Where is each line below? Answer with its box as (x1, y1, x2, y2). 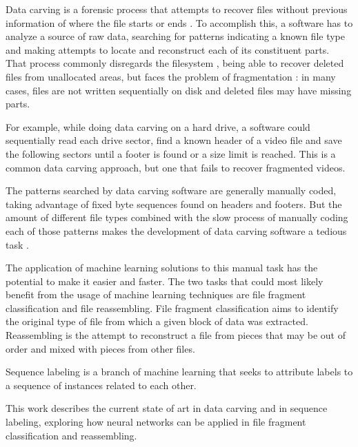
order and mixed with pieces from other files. (6, 341, 195, 355)
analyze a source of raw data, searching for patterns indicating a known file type (6, 29, 345, 43)
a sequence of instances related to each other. (6, 377, 197, 392)
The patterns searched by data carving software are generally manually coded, (6, 183, 337, 198)
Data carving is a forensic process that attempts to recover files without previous (6, 2, 348, 16)
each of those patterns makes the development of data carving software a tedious (6, 223, 347, 238)
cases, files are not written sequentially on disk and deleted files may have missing (6, 83, 352, 97)
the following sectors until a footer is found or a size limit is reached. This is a (6, 146, 336, 160)
